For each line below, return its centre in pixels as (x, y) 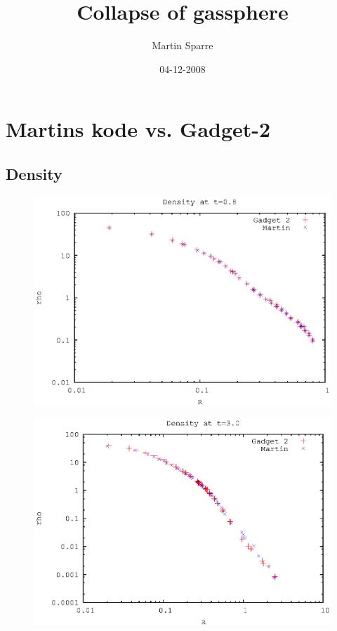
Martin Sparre (183, 45)
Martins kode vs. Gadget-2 (138, 129)
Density (34, 173)
